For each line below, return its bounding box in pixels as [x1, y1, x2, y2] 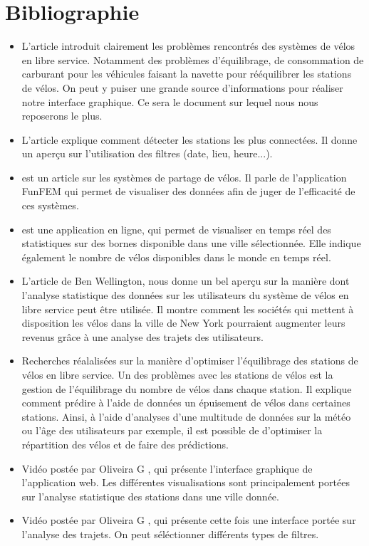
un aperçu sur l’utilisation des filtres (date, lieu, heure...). [21, 146, 273, 161]
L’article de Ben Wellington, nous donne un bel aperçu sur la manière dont [21, 273, 350, 288]
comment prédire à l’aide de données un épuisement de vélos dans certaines [21, 395, 350, 410]
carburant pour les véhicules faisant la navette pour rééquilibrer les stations [21, 66, 352, 81]
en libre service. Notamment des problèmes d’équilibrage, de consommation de [21, 52, 364, 67]
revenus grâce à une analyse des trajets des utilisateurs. [21, 329, 264, 344]
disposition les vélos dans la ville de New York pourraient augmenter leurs [21, 315, 345, 330]
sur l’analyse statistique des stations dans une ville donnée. [21, 488, 279, 503]
